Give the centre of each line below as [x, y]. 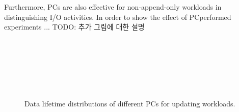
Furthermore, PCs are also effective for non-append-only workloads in [113, 7]
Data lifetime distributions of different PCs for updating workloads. [130, 104]
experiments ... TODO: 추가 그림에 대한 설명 [74, 27]
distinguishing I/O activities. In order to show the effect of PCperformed [118, 17]
